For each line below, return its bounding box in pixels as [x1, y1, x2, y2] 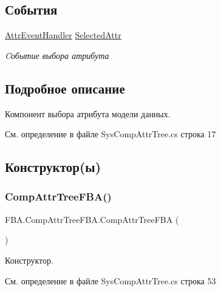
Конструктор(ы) [5, 157, 101, 176]
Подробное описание [5, 78, 125, 97]
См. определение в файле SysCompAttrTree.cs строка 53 [5, 274, 216, 287]
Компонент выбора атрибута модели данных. [5, 107, 171, 120]
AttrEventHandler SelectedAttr [5, 29, 121, 41]
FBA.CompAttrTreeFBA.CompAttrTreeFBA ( [5, 213, 179, 225]
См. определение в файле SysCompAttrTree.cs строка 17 [5, 128, 216, 140]
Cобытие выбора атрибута [5, 49, 109, 61]
